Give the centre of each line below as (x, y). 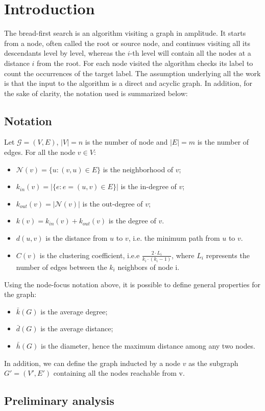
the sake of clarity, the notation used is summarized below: (96, 93)
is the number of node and (126, 142)
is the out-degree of (113, 203)
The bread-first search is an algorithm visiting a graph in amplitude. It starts (125, 33)
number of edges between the (62, 267)
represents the (228, 255)
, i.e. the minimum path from (174, 238)
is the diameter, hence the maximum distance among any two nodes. (148, 345)
